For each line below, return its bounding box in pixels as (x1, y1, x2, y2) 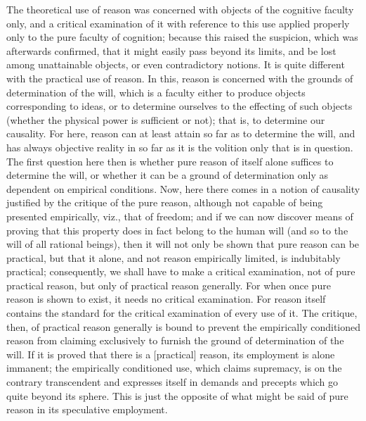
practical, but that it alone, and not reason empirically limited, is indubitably (6, 250, 341, 265)
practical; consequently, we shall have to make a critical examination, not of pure (6, 264, 355, 279)
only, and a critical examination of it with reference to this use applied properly (6, 15, 350, 30)
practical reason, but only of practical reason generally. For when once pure (6, 277, 331, 292)
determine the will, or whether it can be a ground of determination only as (6, 168, 329, 182)
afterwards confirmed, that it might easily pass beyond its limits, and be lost (6, 43, 336, 58)
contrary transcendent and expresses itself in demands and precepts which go (6, 375, 339, 389)
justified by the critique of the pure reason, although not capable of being (6, 195, 323, 210)
